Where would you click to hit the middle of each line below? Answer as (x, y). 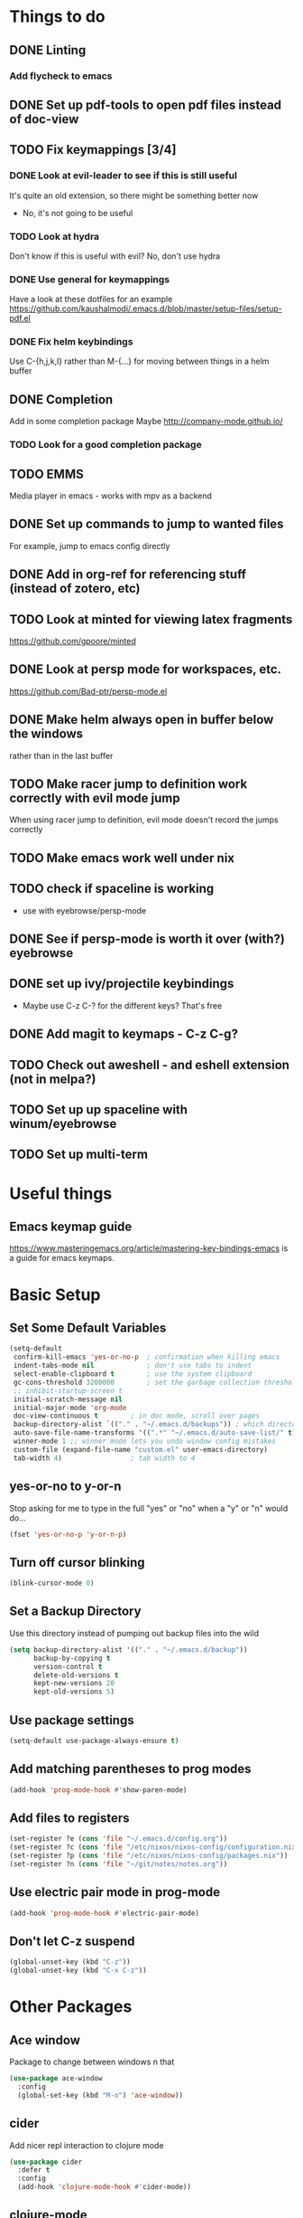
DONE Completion (61, 399)
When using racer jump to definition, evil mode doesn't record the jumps (144, 820)
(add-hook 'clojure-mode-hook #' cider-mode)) (105, 2187)
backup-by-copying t (72, 1658)
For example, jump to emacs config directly (90, 545)
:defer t (34, 2170)
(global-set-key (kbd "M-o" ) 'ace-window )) (100, 2095)
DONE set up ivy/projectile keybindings (122, 984)
